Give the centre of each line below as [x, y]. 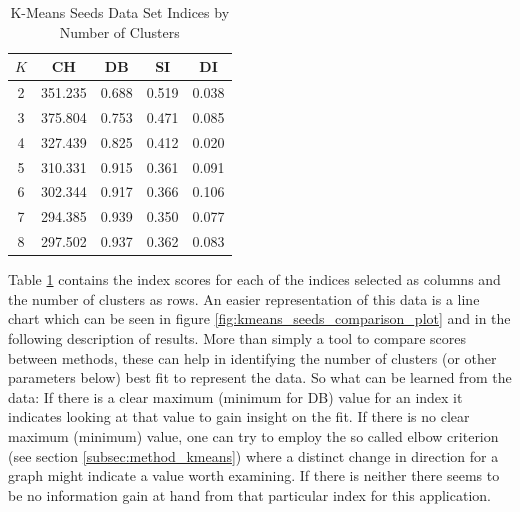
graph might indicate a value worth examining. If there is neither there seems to [254, 475]
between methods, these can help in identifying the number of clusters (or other [252, 357]
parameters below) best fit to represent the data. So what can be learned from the [260, 377]
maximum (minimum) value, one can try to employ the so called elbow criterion [253, 435]
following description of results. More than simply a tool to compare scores [237, 337]
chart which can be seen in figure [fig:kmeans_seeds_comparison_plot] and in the [259, 318]
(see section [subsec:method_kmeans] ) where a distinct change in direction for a [253, 455]
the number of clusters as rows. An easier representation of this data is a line [244, 298]
